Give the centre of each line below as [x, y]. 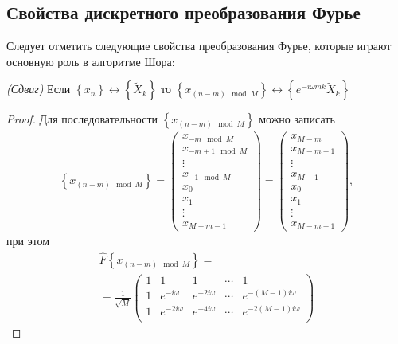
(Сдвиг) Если [39, 89]
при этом [28, 241]
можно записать [297, 119]
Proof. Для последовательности [82, 119]
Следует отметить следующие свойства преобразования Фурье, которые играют [199, 46]
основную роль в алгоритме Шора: [91, 61]
